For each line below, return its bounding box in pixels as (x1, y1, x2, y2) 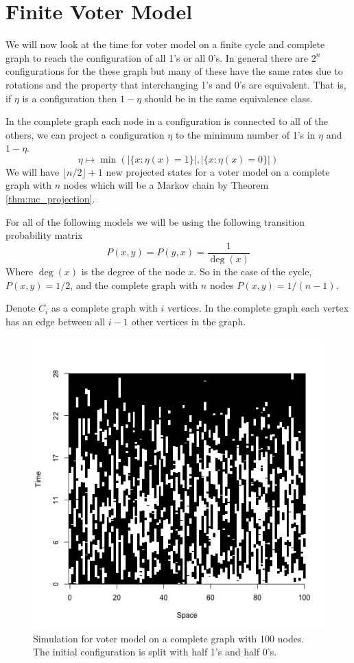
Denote (5, 301, 36, 315)
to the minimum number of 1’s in (175, 127, 316, 141)
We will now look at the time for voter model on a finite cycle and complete (5, 37, 325, 51)
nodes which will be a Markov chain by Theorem (63, 178, 269, 192)
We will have (5, 164, 60, 178)
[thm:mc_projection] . (5, 191, 95, 206)
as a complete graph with (51, 301, 158, 315)
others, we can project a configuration (5, 127, 165, 141)
